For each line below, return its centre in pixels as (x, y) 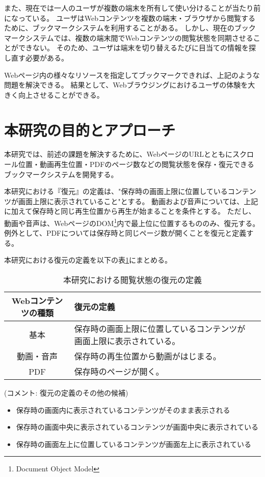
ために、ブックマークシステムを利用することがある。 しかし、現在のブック (130, 28)
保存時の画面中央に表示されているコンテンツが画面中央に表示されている (137, 427)
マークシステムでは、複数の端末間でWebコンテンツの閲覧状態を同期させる (129, 37)
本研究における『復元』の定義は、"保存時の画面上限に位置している (116, 191)
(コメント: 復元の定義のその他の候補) (66, 393)
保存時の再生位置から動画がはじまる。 (148, 356)
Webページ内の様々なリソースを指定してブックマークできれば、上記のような (132, 75)
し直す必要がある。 (36, 57)
